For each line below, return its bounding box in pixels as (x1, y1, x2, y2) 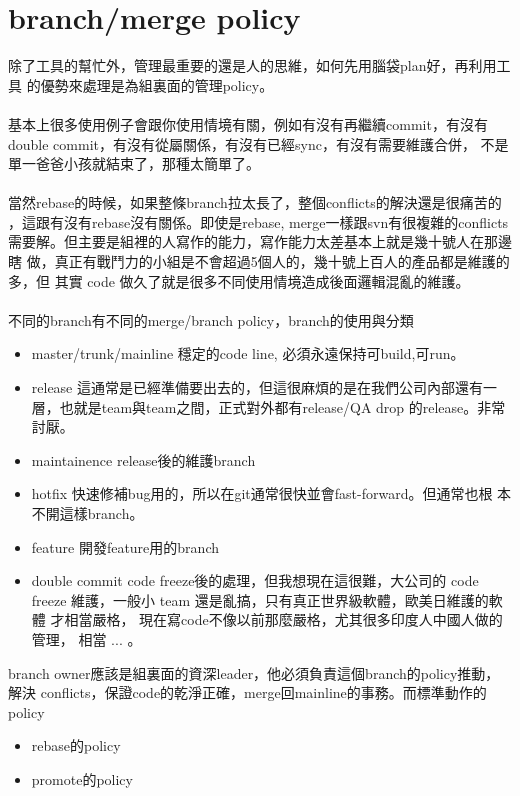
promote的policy (31, 768, 133, 789)
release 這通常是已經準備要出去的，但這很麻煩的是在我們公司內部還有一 (31, 377, 498, 398)
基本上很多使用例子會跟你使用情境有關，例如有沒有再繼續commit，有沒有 (8, 113, 488, 134)
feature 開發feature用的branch (31, 536, 219, 557)
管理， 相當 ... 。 (31, 628, 142, 649)
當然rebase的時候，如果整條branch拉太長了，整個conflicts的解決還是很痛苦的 (8, 192, 502, 213)
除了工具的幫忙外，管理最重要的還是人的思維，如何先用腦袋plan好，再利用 (8, 55, 497, 76)
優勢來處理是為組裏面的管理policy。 (40, 74, 274, 95)
